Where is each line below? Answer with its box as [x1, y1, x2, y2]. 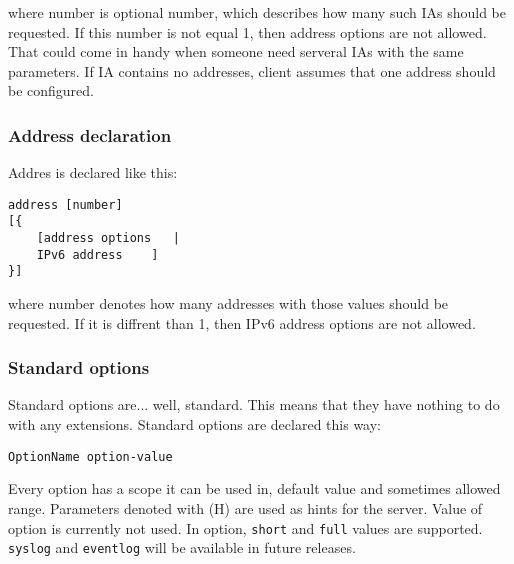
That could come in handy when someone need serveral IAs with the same [8, 41, 464, 62]
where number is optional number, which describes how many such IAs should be [8, 2, 506, 22]
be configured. [8, 80, 95, 101]
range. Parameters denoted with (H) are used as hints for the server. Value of [8, 497, 483, 518]
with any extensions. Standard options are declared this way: [8, 414, 382, 435]
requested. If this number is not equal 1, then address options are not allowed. [8, 21, 487, 42]
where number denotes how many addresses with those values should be [8, 293, 449, 314]
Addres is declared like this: [8, 162, 178, 183]
